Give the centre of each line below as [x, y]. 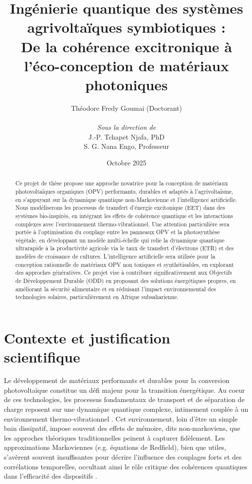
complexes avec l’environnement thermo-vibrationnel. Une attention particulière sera [122, 224]
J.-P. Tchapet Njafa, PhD [126, 136]
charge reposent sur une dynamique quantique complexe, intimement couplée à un [126, 409]
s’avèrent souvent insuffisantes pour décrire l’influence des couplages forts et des [123, 456]
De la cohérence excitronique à [126, 46]
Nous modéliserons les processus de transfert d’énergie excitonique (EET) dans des [120, 208]
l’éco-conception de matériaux [126, 65]
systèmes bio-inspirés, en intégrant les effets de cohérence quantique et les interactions [124, 215]
